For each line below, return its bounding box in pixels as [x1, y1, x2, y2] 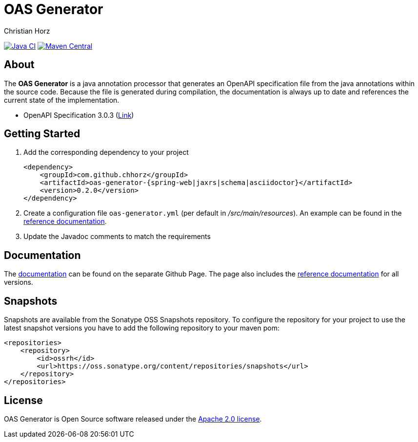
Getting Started [4, 128, 80, 140]
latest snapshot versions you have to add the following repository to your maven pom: [4, 324, 279, 332]
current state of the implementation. [4, 95, 119, 104]
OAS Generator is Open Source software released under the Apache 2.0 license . [4, 414, 262, 423]
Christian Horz [4, 26, 50, 35]
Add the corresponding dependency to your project [23, 148, 189, 157]
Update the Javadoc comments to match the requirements [23, 232, 211, 241]
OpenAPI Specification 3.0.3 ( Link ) [23, 110, 134, 119]
